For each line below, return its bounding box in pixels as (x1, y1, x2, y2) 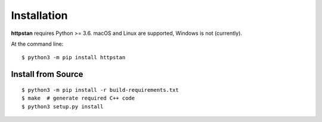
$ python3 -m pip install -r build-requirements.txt (21, 86, 179, 93)
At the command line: (11, 40, 64, 47)
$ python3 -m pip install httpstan (21, 54, 126, 61)
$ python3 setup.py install (21, 103, 104, 110)
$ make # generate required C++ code (21, 95, 135, 102)
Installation (11, 9, 68, 22)
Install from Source (11, 69, 83, 79)
